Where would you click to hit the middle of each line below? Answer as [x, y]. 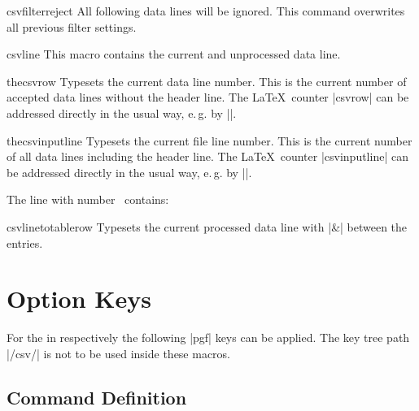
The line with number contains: [88, 199]
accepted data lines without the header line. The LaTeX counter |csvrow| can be [208, 97]
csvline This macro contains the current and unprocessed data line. [174, 54]
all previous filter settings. [72, 26]
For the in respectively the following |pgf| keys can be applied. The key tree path [208, 337]
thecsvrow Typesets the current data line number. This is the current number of [207, 81]
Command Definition [97, 397]
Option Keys [79, 299]
